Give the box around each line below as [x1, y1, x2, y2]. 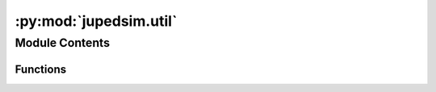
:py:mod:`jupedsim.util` [15, 12, 178, 30]
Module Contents [15, 36, 111, 50]
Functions [15, 62, 67, 76]
